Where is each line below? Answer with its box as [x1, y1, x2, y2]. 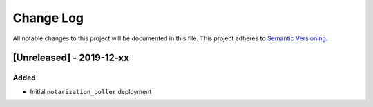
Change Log [12, 10, 84, 25]
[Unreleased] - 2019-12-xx [12, 52, 129, 64]
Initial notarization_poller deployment [30, 87, 152, 95]
